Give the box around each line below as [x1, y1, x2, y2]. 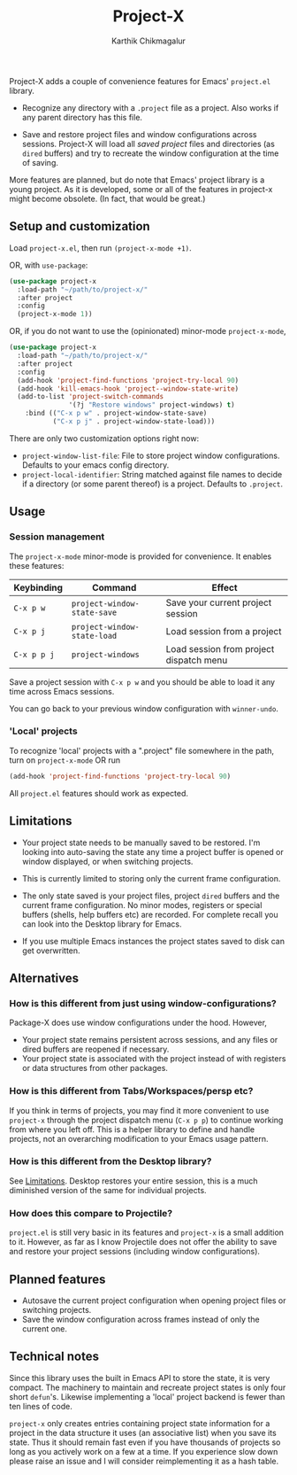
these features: [9, 560, 65, 571]
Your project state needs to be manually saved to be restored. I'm [21, 837, 261, 848]
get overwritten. [21, 945, 81, 956]
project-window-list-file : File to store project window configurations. [21, 450, 280, 461]
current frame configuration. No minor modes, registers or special [21, 899, 263, 910]
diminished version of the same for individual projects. [9, 1184, 207, 1195]
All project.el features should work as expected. [9, 788, 188, 798]
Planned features [9, 1271, 106, 1286]
